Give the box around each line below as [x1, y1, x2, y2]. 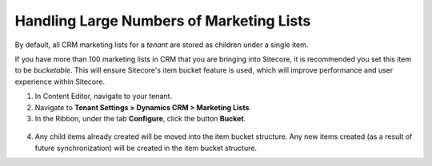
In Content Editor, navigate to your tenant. [34, 92, 172, 101]
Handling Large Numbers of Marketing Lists [14, 12, 311, 30]
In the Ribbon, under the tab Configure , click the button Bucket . [34, 113, 246, 123]
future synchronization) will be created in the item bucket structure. [34, 143, 258, 152]
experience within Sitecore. [14, 77, 106, 86]
